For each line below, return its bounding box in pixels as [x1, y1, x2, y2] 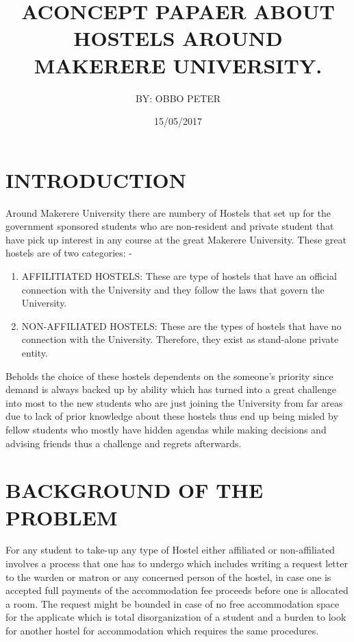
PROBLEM [5, 503, 118, 531]
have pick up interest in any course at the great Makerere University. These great [5, 232, 346, 246]
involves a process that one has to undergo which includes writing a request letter [5, 556, 348, 571]
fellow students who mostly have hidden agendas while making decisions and [5, 422, 327, 436]
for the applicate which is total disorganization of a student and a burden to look [5, 610, 346, 624]
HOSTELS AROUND [73, 24, 283, 52]
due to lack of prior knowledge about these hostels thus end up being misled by [5, 409, 338, 423]
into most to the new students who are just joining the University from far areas [5, 395, 343, 409]
